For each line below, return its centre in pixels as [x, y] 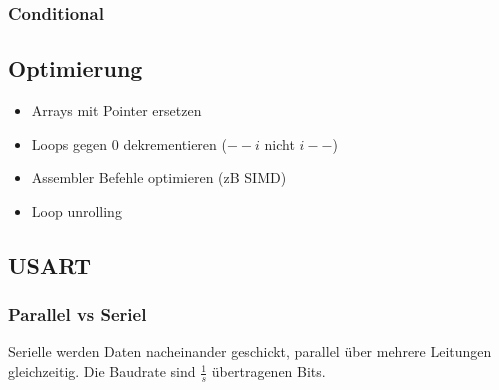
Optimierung [75, 68]
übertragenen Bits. [268, 371]
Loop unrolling [76, 210]
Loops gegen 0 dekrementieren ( [129, 143]
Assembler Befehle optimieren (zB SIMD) [159, 177]
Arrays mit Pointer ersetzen [116, 110]
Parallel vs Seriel [77, 314]
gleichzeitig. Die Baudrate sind [102, 371]
